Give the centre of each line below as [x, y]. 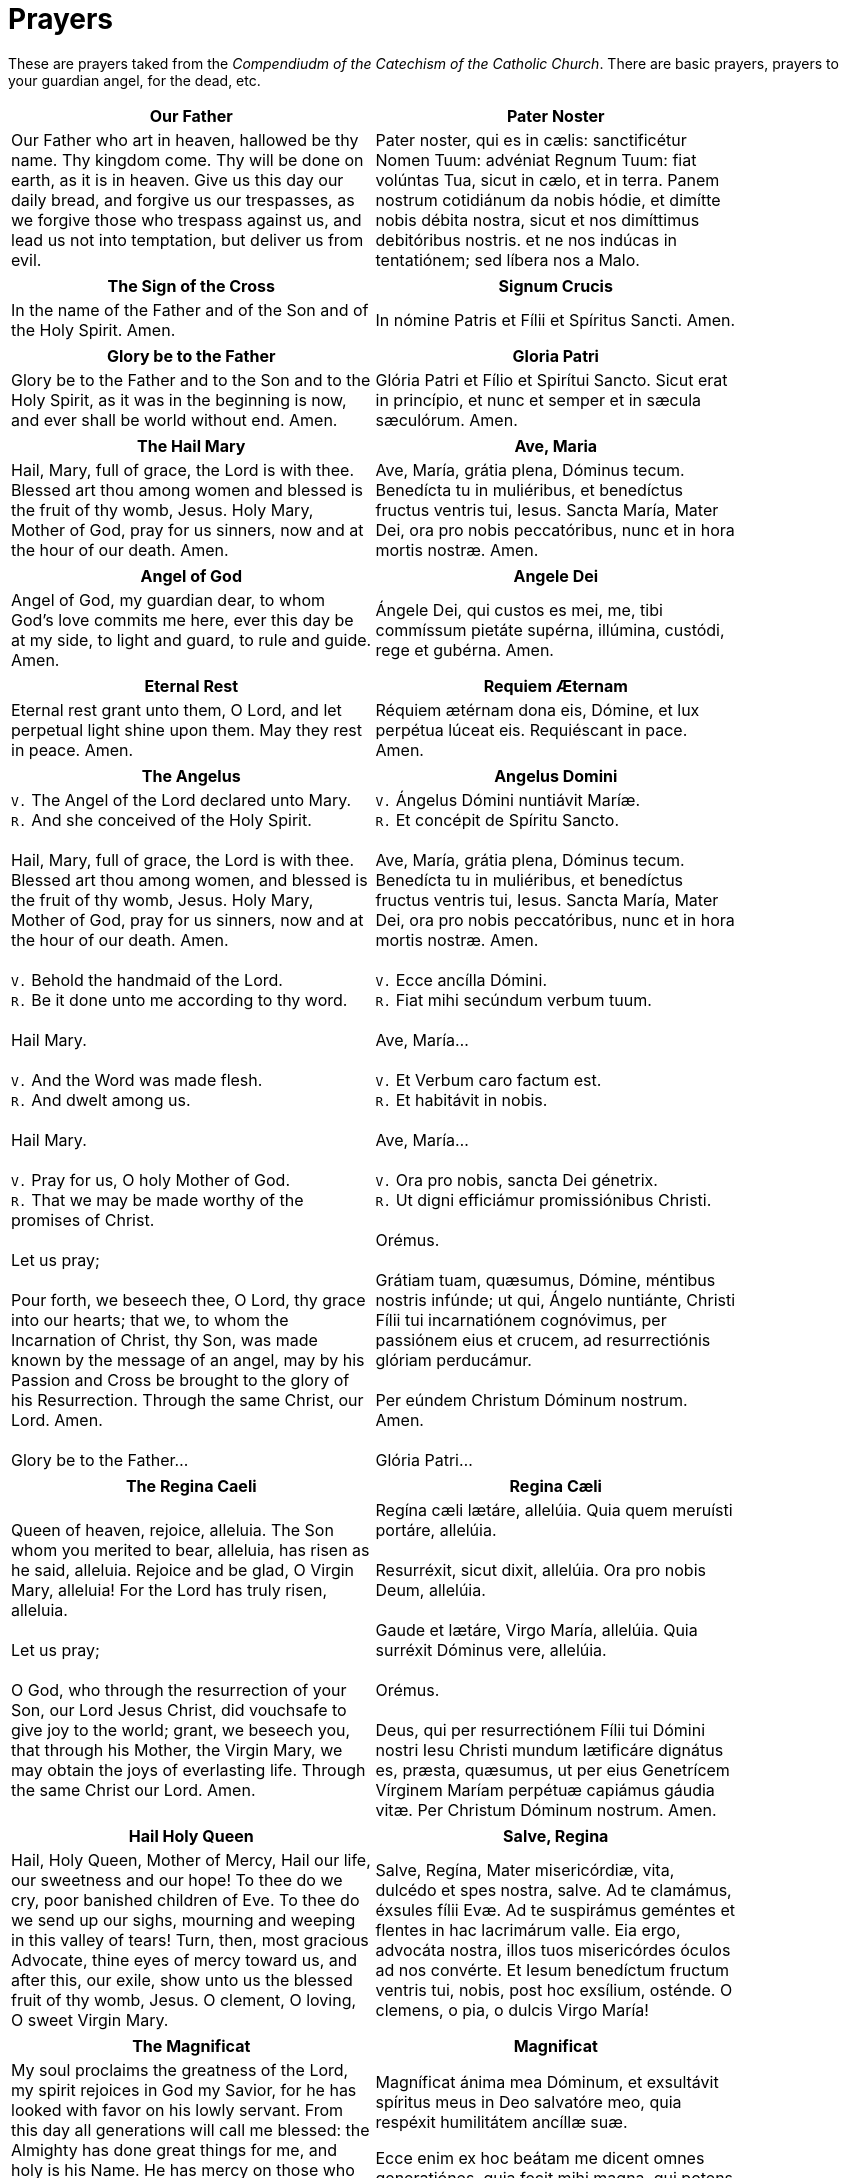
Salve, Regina [556, 1835]
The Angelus [191, 775]
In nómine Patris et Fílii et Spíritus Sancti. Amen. [555, 319]
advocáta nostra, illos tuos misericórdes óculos [553, 1949]
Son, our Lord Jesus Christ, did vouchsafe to [179, 1709]
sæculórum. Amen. [446, 419]
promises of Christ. [83, 1219]
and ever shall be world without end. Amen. [174, 419]
